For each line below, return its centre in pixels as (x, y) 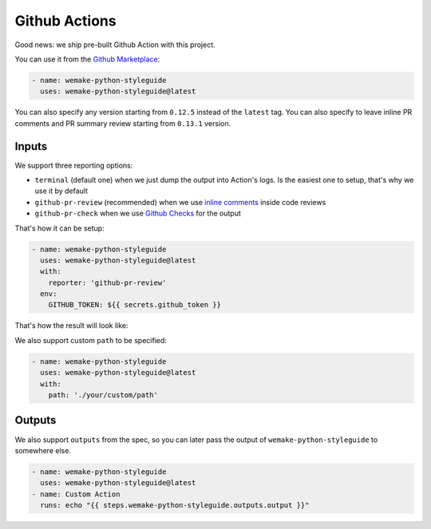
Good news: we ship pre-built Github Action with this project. (115, 45)
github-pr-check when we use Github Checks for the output (138, 213)
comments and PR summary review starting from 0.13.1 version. (123, 123)
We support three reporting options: (74, 165)
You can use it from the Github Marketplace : (87, 59)
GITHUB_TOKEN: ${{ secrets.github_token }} (134, 305)
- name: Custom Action (76, 494)
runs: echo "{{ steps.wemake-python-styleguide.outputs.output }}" (175, 505)
